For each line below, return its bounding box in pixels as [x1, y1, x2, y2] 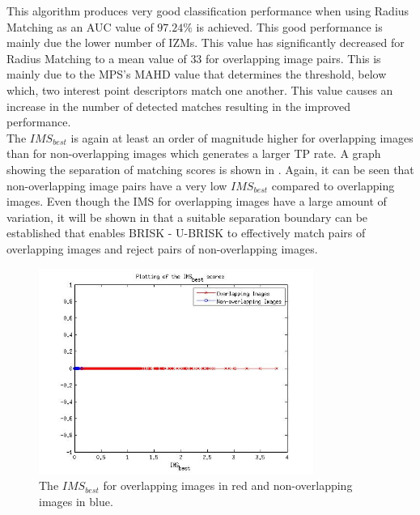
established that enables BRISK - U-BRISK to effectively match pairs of [6, 224, 366, 241]
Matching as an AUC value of [6, 18, 154, 35]
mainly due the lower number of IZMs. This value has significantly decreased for [6, 34, 405, 51]
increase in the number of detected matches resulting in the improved [6, 97, 351, 114]
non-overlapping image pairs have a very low [6, 177, 227, 194]
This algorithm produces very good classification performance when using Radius [6, 2, 409, 19]
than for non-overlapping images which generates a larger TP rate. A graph [6, 145, 381, 162]
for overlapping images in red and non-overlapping [103, 477, 353, 494]
